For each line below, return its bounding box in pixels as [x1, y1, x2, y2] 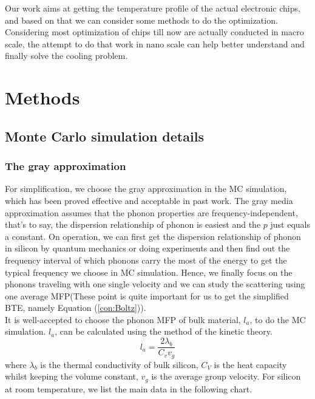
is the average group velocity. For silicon [151, 370, 301, 383]
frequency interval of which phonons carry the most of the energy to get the [5, 253, 287, 266]
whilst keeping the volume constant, [5, 370, 138, 383]
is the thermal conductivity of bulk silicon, [40, 358, 198, 370]
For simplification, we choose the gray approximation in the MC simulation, [5, 182, 287, 195]
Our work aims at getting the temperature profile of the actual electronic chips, [5, 2, 300, 14]
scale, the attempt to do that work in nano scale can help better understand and [5, 37, 305, 50]
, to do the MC [249, 313, 306, 326]
